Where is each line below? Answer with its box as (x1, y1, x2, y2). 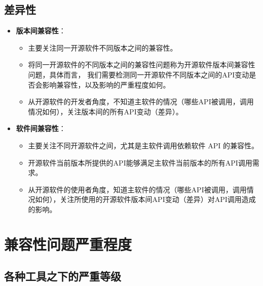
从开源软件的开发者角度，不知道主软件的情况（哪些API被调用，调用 (28, 96, 254, 107)
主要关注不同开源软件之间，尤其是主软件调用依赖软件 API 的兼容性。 (28, 140, 259, 150)
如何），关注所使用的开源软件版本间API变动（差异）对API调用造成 (35, 194, 256, 205)
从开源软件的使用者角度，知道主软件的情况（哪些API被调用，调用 (28, 184, 247, 194)
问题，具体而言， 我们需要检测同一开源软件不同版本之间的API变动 (28, 69, 249, 79)
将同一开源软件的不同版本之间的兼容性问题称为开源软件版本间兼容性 (28, 59, 255, 70)
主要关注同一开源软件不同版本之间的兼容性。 (28, 42, 177, 53)
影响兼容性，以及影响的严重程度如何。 (42, 79, 170, 90)
